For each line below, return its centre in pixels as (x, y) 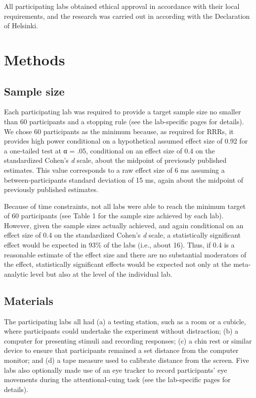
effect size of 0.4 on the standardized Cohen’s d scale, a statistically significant (123, 235)
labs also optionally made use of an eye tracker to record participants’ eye (116, 370)
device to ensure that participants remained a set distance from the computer (121, 350)
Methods (35, 59)
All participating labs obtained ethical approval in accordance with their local (122, 6)
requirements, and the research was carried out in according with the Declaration (127, 16)
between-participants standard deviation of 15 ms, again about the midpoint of (124, 179)
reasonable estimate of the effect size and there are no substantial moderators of (125, 254)
